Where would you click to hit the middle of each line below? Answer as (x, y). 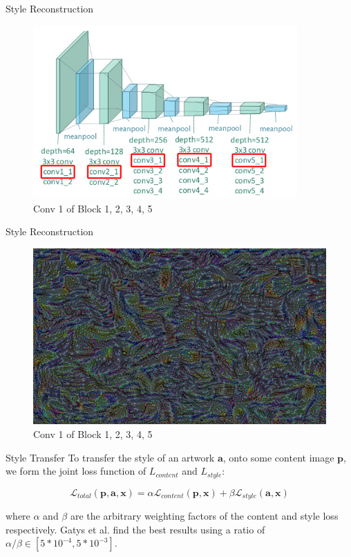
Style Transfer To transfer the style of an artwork (110, 457)
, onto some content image (278, 457)
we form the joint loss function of (76, 471)
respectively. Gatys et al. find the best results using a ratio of (135, 529)
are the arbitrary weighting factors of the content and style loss (204, 516)
